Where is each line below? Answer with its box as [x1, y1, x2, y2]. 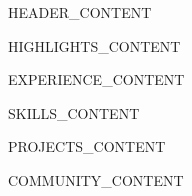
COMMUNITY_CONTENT [8, 169, 184, 190]
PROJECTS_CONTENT [8, 136, 166, 157]
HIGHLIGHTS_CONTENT [8, 35, 181, 56]
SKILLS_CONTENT [8, 102, 140, 123]
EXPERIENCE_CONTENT [8, 69, 185, 90]
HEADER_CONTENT [8, 2, 152, 22]
